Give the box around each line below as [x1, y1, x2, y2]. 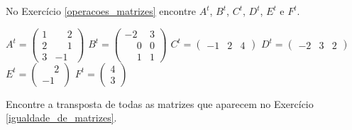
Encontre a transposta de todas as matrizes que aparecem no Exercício [6, 96, 314, 111]
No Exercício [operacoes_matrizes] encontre [6, 4, 197, 18]
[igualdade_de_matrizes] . [6, 110, 117, 125]
